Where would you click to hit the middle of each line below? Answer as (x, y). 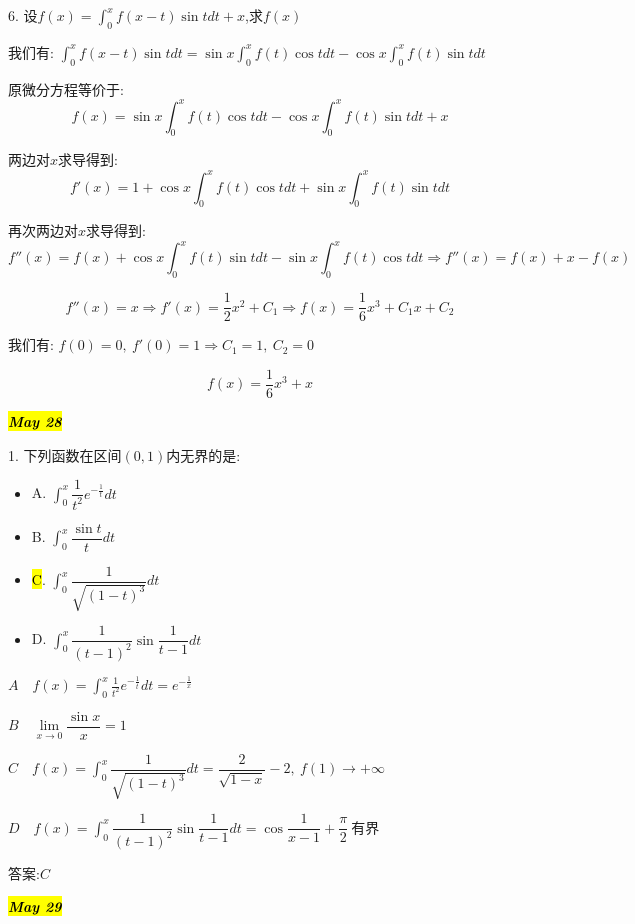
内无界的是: (203, 454)
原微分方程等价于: (66, 88)
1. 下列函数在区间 (65, 454)
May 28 (35, 420)
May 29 (35, 906)
